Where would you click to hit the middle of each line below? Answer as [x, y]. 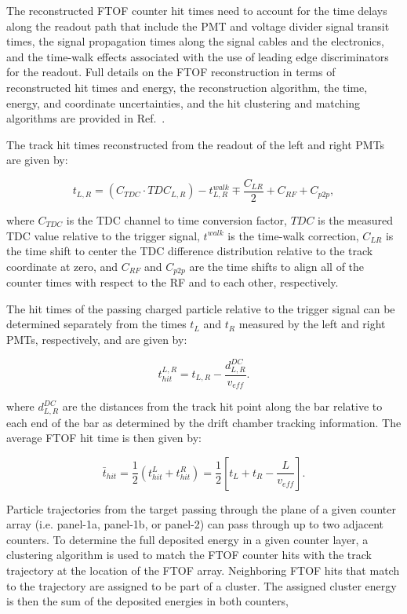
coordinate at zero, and [62, 266]
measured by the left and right [312, 324]
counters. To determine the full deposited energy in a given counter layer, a [187, 539]
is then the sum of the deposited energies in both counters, [147, 601]
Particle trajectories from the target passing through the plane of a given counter [201, 508]
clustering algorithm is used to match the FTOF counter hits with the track [189, 555]
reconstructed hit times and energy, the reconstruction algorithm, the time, [187, 87]
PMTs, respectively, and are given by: [97, 340]
